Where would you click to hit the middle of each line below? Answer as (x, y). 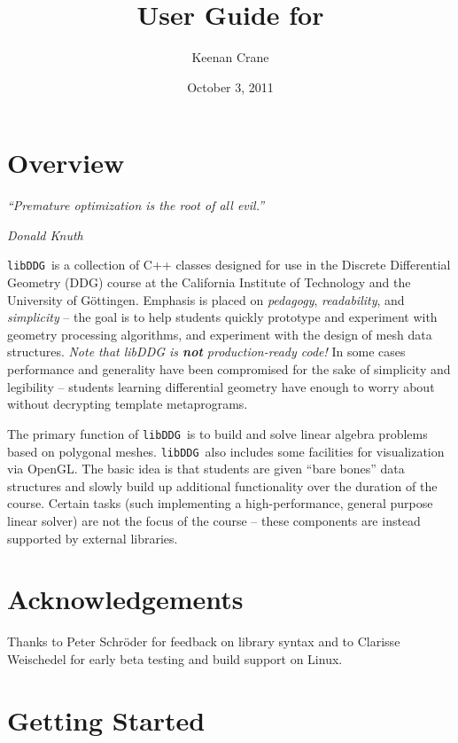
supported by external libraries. (93, 538)
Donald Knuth (45, 235)
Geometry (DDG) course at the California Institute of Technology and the (209, 282)
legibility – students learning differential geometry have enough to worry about (221, 386)
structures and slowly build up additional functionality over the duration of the (222, 485)
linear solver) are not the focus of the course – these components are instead (214, 520)
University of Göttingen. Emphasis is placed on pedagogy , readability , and (206, 299)
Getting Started (106, 720)
